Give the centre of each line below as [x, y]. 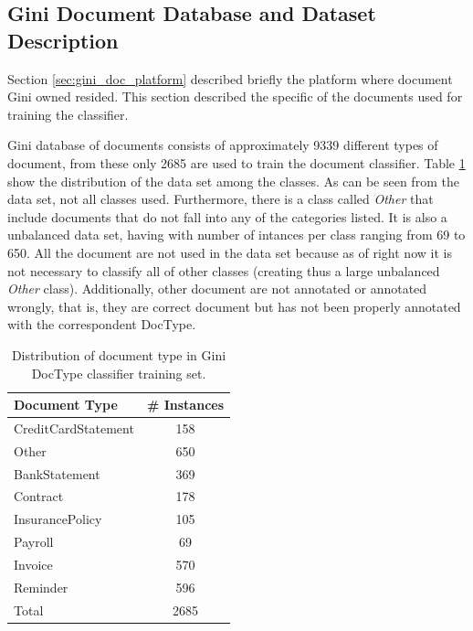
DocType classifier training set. [119, 373]
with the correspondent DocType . [102, 324]
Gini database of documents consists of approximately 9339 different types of [223, 145]
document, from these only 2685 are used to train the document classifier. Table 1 [236, 162]
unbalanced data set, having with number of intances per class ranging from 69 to [236, 235]
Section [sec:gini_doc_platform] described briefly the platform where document [230, 78]
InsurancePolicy [58, 519]
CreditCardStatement [74, 428]
